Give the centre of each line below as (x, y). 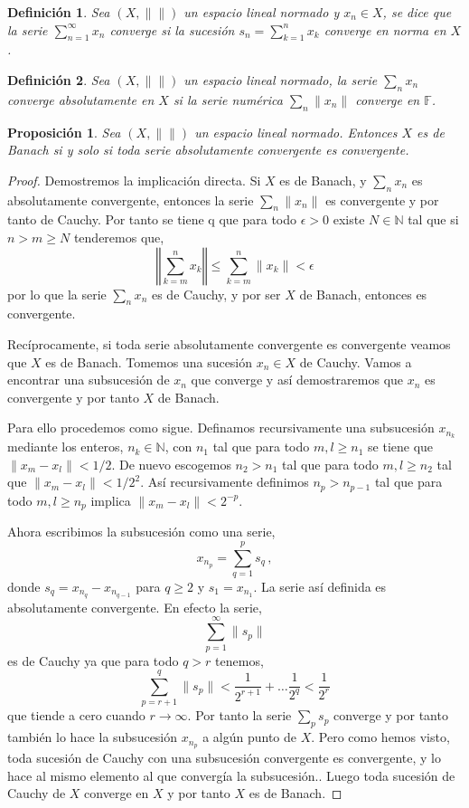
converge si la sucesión (172, 29)
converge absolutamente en (81, 99)
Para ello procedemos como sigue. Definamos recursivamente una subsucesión (221, 428)
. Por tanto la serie (239, 715)
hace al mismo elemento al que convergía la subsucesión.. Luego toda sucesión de (231, 775)
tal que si (433, 219)
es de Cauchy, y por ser (216, 294)
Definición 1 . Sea (59, 12)
